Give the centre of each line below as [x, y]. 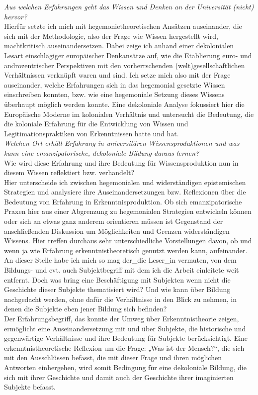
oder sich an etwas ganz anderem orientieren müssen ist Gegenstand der [114, 221]
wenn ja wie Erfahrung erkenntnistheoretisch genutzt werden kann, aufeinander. [126, 250]
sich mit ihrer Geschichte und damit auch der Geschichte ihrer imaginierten [119, 377]
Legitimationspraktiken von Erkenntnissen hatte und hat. [91, 133]
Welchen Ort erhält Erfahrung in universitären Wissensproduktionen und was [122, 143]
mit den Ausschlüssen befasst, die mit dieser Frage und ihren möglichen [113, 357]
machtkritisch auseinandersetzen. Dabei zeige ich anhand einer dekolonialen [119, 46]
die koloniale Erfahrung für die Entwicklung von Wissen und [96, 124]
